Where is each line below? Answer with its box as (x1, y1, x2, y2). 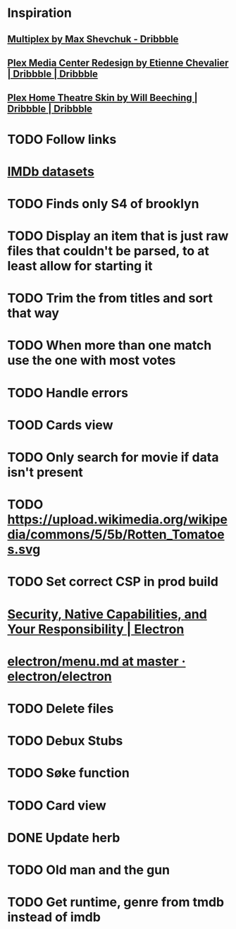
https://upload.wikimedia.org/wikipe (7, 511, 228, 528)
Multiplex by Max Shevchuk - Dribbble (7, 33, 179, 45)
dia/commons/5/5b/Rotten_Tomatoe (7, 527, 225, 542)
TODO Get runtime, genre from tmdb (7, 894, 224, 911)
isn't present (7, 464, 83, 480)
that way (7, 305, 60, 322)
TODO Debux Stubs (7, 733, 123, 749)
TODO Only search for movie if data (7, 449, 219, 466)
